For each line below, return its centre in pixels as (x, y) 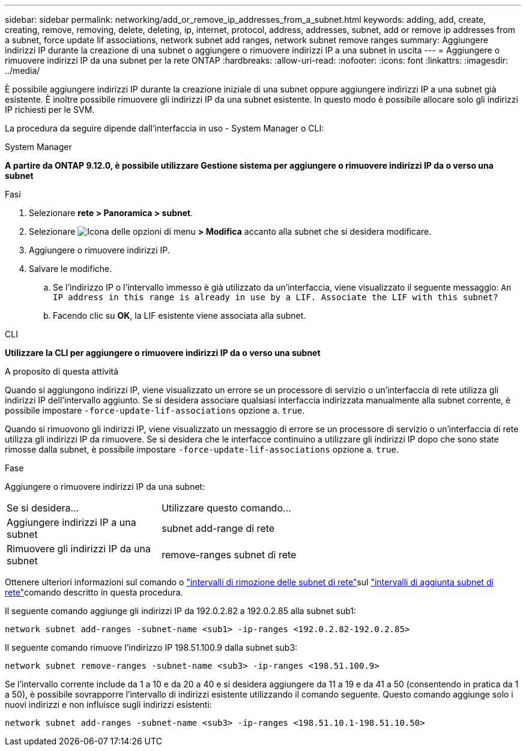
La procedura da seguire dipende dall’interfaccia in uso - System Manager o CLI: (165, 128)
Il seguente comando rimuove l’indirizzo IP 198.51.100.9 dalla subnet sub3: (151, 647)
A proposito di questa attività (62, 371)
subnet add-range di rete (218, 528)
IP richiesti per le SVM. (50, 110)
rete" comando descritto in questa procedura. (94, 592)
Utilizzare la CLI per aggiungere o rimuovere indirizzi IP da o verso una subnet (163, 353)
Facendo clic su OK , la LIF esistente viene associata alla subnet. (180, 315)
